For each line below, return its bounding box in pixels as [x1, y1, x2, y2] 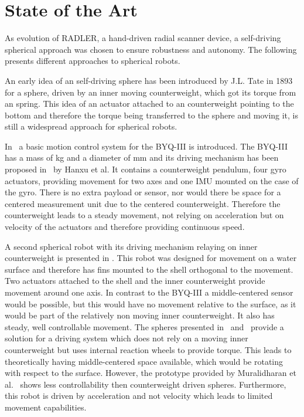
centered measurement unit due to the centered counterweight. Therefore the [5, 197, 281, 209]
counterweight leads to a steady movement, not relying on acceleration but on [5, 209, 284, 221]
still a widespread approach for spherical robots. [5, 120, 177, 133]
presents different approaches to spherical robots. [5, 55, 180, 67]
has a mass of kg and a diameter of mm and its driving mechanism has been [5, 151, 279, 164]
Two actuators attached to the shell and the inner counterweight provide [5, 274, 265, 287]
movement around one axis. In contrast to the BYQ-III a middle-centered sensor [5, 286, 293, 298]
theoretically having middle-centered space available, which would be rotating [5, 355, 283, 367]
